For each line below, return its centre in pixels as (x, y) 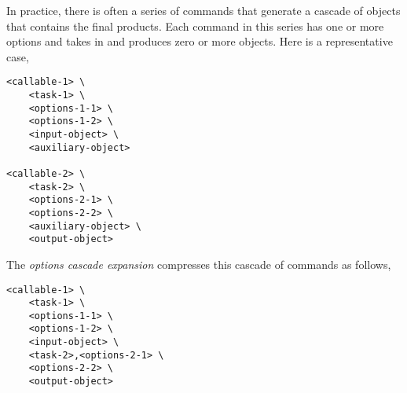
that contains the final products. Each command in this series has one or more (195, 26)
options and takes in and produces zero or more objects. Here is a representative (200, 41)
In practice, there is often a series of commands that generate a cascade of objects (203, 10)
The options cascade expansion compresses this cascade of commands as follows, (199, 264)
